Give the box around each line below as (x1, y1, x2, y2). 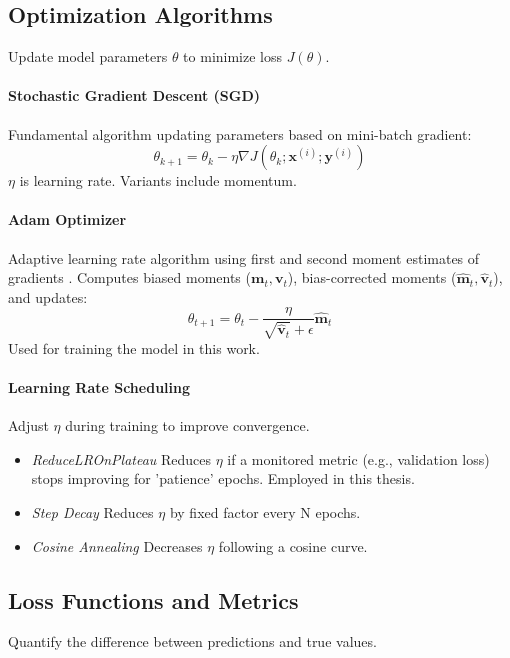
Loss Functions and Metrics (8, 584, 299, 615)
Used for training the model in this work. (8, 337, 260, 358)
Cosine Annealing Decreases (31, 535, 203, 556)
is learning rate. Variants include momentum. (19, 170, 297, 191)
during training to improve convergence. (65, 415, 310, 436)
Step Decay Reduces (31, 501, 154, 522)
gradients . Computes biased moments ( (8, 267, 251, 288)
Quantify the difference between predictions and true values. (8, 631, 377, 652)
